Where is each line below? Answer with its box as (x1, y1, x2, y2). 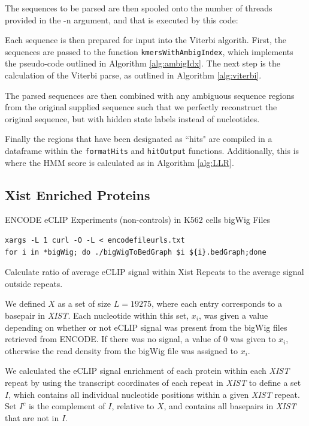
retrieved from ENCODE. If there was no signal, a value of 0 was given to (5, 333, 276, 345)
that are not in (5, 411, 59, 424)
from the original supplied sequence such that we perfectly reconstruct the (5, 101, 277, 113)
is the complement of (28, 400, 105, 412)
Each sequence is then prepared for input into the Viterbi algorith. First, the (5, 34, 286, 46)
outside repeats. (5, 277, 63, 289)
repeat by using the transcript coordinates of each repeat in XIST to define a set (5, 376, 301, 388)
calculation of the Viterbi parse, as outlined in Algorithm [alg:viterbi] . (5, 69, 262, 81)
